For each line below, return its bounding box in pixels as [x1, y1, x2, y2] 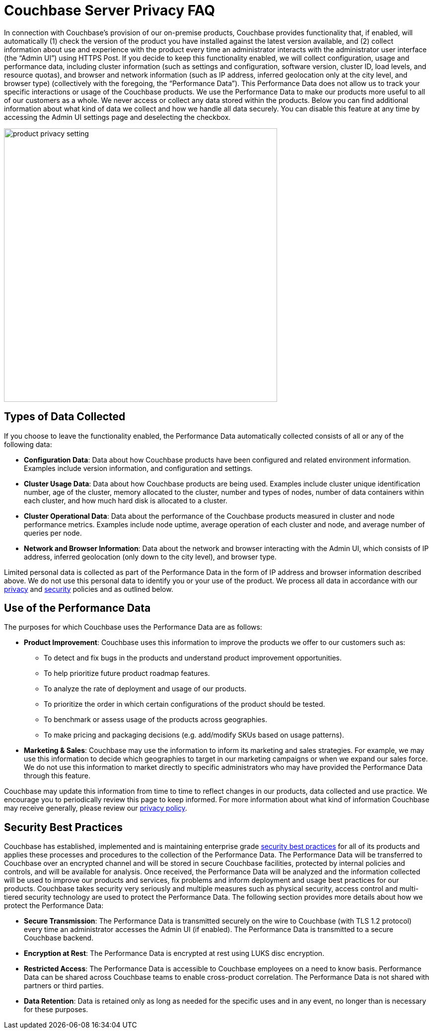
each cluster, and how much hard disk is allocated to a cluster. [24, 496, 227, 505]
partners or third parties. [24, 981, 104, 990]
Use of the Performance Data [4, 602, 151, 615]
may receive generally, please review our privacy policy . [4, 804, 187, 813]
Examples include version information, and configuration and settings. [24, 464, 253, 472]
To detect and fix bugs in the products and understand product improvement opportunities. [44, 654, 342, 662]
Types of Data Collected [4, 410, 126, 423]
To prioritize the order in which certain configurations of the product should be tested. [44, 700, 325, 709]
